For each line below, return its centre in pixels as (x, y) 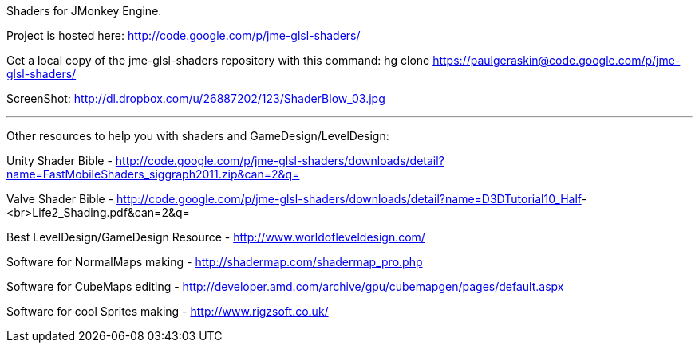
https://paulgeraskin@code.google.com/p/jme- (557, 60)
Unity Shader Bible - (59, 161)
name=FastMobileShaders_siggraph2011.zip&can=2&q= (153, 174)
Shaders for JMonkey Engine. (84, 11)
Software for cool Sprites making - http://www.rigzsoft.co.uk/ (168, 311)
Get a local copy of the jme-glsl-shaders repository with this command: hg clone (218, 60)
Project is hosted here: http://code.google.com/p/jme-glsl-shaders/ (184, 35)
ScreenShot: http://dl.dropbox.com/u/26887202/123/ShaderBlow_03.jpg (196, 98)
